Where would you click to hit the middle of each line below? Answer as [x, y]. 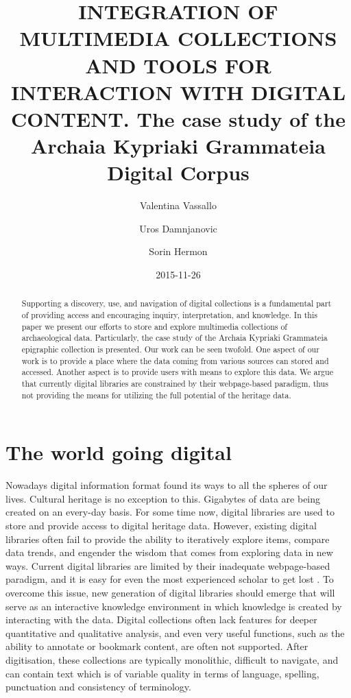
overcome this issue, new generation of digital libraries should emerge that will [170, 593]
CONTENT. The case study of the [178, 118]
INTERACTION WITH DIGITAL [178, 92]
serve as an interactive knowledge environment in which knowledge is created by [174, 606]
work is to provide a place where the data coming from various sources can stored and [175, 360]
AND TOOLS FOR [178, 65]
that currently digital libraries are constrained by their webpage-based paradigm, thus [175, 384]
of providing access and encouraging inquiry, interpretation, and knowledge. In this [169, 315]
